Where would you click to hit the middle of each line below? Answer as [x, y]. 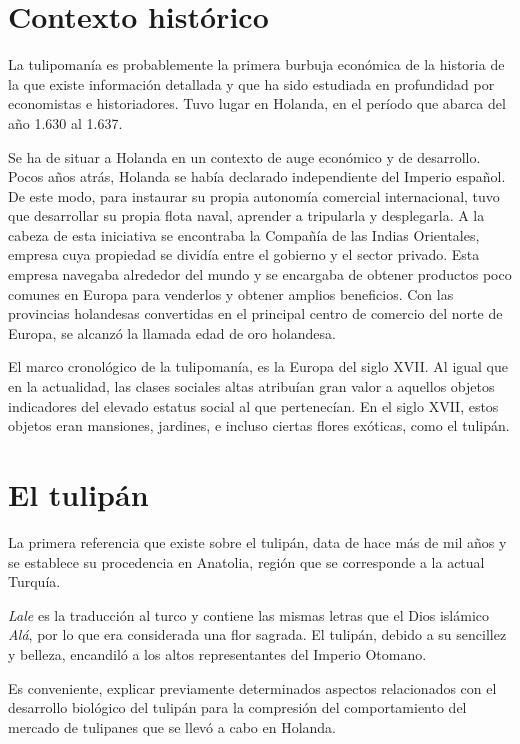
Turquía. [34, 581]
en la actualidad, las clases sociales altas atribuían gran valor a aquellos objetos [251, 386]
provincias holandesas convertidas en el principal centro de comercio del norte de [255, 313]
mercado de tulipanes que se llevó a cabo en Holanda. [172, 726]
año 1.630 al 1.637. [65, 122]
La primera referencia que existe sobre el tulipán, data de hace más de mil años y [257, 541]
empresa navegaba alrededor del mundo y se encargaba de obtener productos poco [260, 274]
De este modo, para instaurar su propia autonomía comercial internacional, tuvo [254, 195]
